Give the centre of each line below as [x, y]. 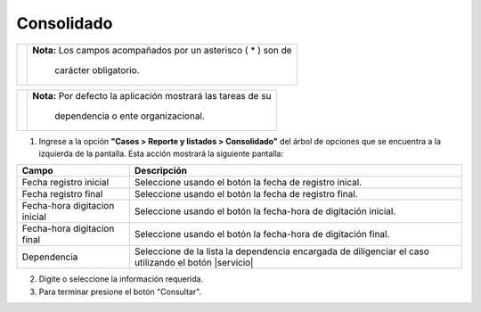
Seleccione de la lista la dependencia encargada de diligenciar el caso [281, 251]
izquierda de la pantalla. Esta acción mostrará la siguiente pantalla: [161, 153]
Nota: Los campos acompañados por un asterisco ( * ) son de [163, 50]
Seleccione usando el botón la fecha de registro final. [246, 194]
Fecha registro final [62, 194]
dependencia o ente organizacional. [130, 116]
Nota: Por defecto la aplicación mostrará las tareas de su [152, 95]
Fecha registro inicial [65, 183]
